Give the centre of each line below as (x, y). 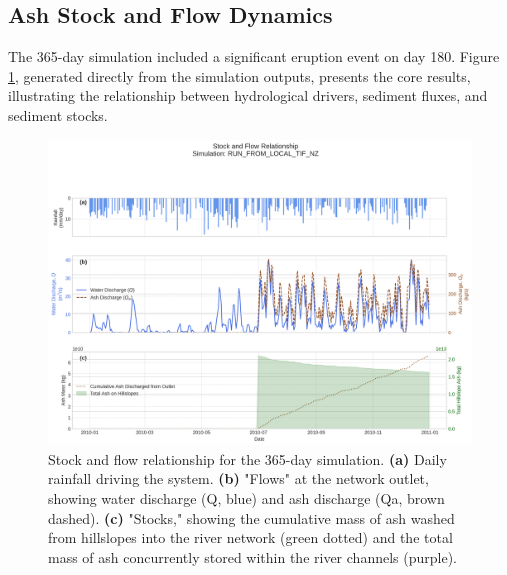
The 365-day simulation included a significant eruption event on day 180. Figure (254, 56)
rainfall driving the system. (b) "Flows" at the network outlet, (238, 478)
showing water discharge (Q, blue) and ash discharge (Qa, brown (246, 497)
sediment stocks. (58, 114)
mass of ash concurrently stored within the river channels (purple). (252, 556)
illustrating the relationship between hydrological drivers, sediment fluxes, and (248, 95)
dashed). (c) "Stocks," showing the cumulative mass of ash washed (251, 517)
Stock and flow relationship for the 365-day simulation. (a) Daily (247, 458)
